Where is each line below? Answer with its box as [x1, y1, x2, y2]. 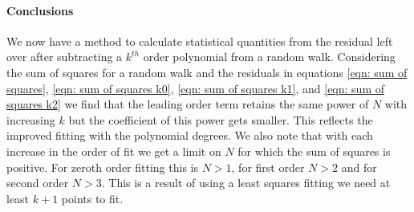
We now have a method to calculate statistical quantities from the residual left [6, 32, 393, 49]
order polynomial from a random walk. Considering [143, 48, 396, 65]
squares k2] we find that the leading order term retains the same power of [6, 96, 369, 112]
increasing [6, 111, 55, 128]
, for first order [231, 158, 305, 175]
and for [341, 158, 377, 175]
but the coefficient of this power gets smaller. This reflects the [68, 111, 373, 128]
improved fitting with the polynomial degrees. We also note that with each [6, 127, 373, 144]
